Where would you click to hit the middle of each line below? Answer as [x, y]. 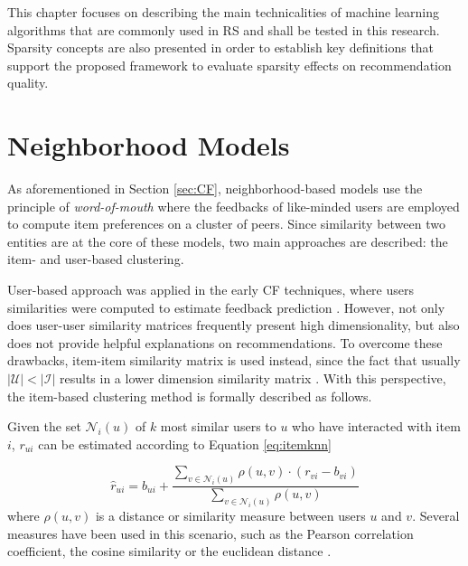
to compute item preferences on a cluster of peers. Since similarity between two [226, 224]
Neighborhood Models [149, 145]
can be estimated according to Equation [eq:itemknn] [185, 443]
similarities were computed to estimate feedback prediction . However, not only [226, 307]
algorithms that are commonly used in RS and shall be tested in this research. [224, 29]
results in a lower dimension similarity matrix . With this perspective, [253, 378]
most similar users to [218, 426]
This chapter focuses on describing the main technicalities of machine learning [224, 12]
